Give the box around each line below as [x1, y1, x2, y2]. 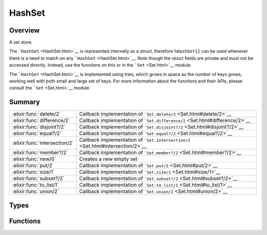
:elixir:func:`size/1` [12, 168, 55, 175]
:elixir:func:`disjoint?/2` [12, 123, 66, 130]
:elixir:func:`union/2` [12, 188, 59, 195]
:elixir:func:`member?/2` [12, 149, 68, 156]
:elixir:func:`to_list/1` [12, 182, 59, 189]
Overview [9, 26, 40, 35]
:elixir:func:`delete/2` [12, 111, 61, 117]
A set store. [9, 39, 33, 45]
